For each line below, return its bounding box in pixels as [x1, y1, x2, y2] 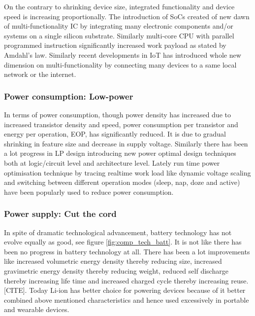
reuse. [231, 275, 249, 285]
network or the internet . [4, 69, 76, 79]
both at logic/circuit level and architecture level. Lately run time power [4, 157, 220, 168]
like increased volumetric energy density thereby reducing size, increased [4, 256, 222, 266]
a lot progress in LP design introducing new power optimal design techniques [4, 148, 236, 158]
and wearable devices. [4, 304, 69, 315]
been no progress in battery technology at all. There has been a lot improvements [4, 246, 250, 256]
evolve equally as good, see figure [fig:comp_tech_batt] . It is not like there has [4, 237, 242, 247]
